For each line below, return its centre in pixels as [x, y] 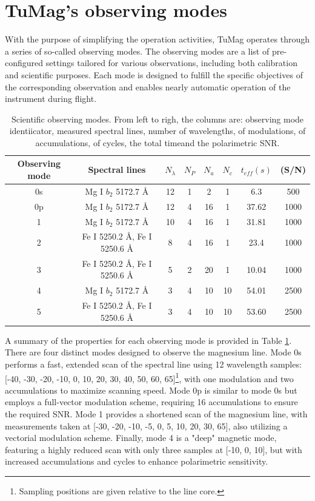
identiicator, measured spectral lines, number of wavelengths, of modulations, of [157, 131]
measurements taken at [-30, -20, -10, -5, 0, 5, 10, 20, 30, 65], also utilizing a [146, 425]
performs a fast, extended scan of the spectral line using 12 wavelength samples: [153, 364]
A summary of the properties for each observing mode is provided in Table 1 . [148, 340]
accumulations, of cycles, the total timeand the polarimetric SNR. [157, 142]
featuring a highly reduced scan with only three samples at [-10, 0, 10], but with [154, 449]
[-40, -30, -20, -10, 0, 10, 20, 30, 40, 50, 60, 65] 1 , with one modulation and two [149, 377]
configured [24, 63]
